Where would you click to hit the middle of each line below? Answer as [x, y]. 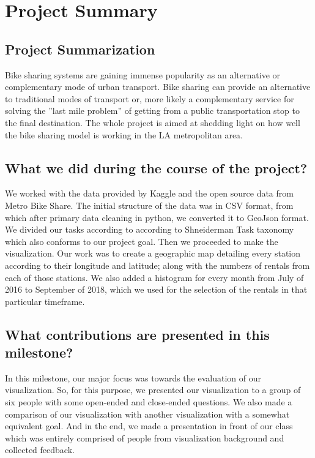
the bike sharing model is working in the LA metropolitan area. [124, 134]
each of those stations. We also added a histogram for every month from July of [154, 277]
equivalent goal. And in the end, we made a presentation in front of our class [149, 426]
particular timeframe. [45, 301]
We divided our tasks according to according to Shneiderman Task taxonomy [150, 229]
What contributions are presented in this [137, 334]
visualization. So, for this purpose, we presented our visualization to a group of [153, 390]
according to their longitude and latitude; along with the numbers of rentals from [157, 265]
